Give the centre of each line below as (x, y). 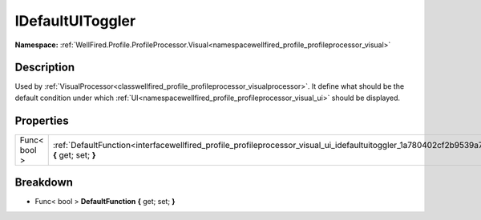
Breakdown (44, 183)
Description (45, 68)
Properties (42, 120)
